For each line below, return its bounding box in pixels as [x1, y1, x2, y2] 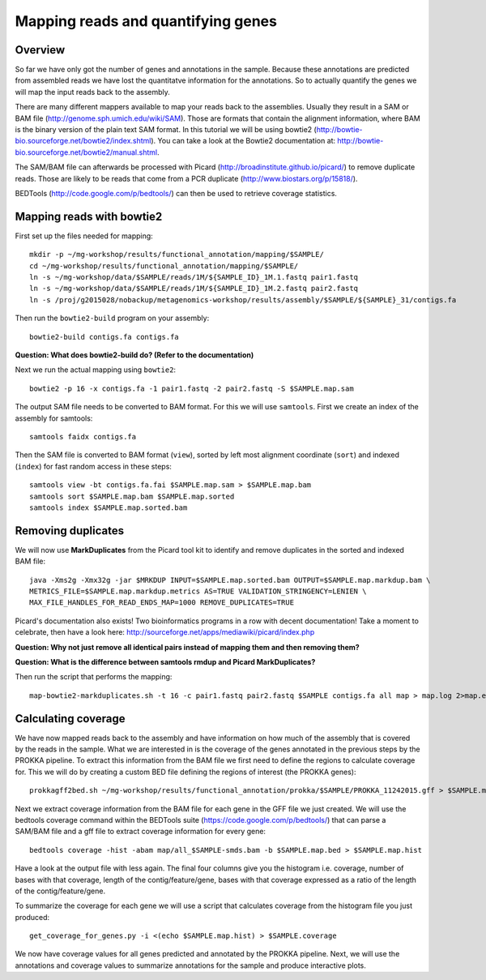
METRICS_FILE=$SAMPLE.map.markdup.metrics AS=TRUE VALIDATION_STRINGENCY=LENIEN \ [29, 586, 367, 596]
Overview [15, 43, 66, 57]
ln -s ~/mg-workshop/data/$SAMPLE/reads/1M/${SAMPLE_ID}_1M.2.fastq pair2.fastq [29, 284, 359, 293]
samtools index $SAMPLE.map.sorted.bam [29, 503, 188, 512]
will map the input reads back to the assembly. [15, 87, 170, 96]
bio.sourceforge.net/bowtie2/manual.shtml [15, 147, 158, 157]
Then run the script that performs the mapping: [15, 672, 173, 682]
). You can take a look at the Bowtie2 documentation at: [151, 136, 336, 146]
